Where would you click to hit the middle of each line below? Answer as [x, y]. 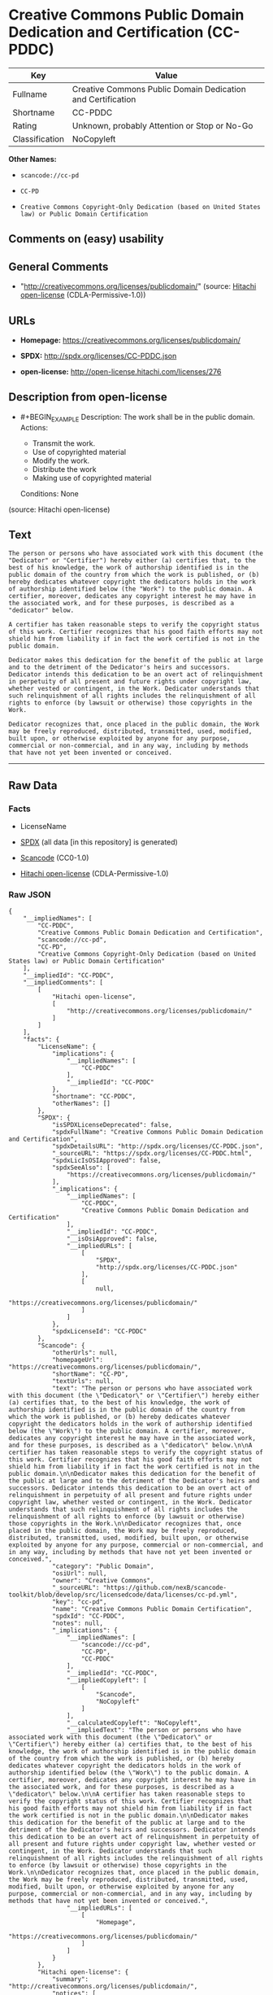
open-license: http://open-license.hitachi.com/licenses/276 [121, 371]
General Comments [58, 266]
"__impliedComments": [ [63, 983]
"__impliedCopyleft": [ [107, 1681]
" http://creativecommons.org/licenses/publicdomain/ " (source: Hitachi [138, 286]
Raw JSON [30, 894]
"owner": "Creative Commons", [103, 1581]
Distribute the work [64, 469]
